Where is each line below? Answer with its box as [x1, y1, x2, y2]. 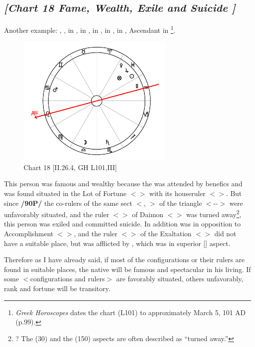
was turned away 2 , [186, 208, 241, 219]
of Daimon [132, 209, 164, 219]
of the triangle [159, 198, 202, 208]
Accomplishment [4, 228, 53, 238]
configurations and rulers [30, 273, 105, 284]
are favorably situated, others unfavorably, [116, 273, 243, 284]
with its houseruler [149, 188, 206, 198]
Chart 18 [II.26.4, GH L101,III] [24, 162, 117, 172]
